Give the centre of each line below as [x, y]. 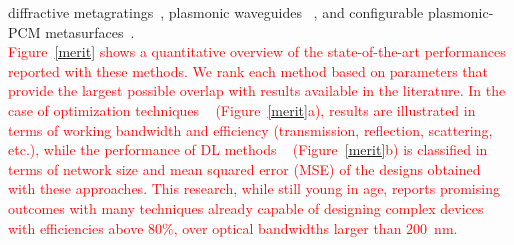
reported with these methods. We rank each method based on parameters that [248, 70]
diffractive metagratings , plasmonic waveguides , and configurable [216, 12]
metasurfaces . [90, 31]
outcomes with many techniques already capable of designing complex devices [246, 207]
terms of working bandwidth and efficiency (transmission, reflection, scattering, [250, 129]
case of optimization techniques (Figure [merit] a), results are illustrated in [242, 109]
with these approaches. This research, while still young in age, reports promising [254, 188]
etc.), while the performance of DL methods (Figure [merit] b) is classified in [248, 149]
